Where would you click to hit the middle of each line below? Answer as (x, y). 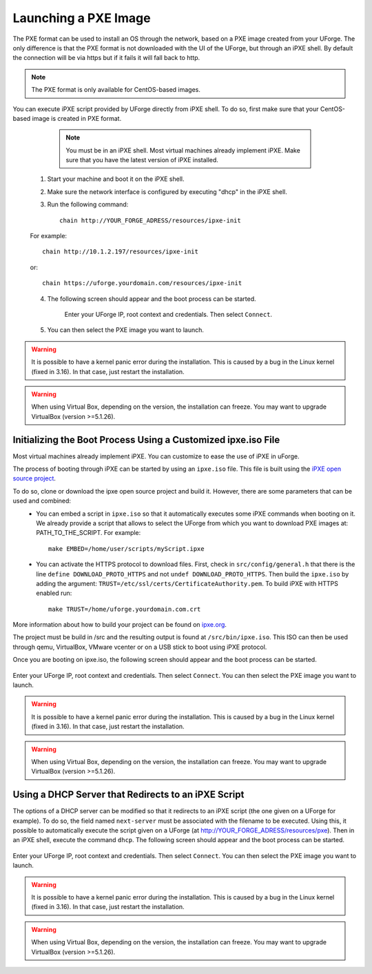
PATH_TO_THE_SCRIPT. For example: (89, 533)
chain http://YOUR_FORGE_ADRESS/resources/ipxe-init (150, 220)
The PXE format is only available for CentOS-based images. (116, 90)
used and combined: (42, 501)
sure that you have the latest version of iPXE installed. (142, 160)
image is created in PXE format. (77, 118)
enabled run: (54, 593)
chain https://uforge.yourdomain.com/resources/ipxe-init (142, 283)
